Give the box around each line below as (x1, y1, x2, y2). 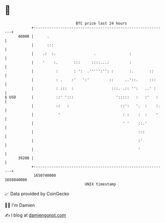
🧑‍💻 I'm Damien (4, 202, 35, 208)
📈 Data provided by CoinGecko (4, 191, 70, 197)
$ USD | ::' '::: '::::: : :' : (4, 94, 159, 100)
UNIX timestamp (84, 181, 116, 187)
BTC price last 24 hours (76, 21, 127, 26)
